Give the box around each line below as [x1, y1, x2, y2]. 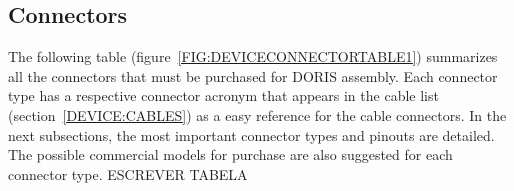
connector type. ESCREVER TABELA [8, 163, 248, 184]
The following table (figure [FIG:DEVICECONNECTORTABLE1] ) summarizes [8, 46, 498, 67]
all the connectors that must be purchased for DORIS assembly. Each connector [8, 65, 498, 86]
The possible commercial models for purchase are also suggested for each [8, 144, 453, 165]
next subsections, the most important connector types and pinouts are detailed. [8, 124, 495, 145]
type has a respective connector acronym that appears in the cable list [8, 85, 439, 106]
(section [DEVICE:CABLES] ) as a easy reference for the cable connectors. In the [8, 104, 507, 125]
